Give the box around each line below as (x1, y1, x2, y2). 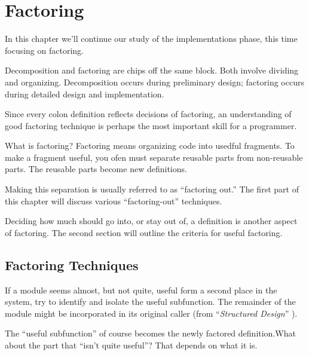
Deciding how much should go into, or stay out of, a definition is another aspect (5, 215, 298, 227)
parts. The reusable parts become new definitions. (5, 163, 187, 175)
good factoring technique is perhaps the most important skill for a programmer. (5, 119, 297, 131)
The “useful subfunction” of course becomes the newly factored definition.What (5, 327, 296, 339)
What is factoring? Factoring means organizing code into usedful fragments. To (5, 139, 295, 152)
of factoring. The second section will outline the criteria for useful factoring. (5, 226, 283, 238)
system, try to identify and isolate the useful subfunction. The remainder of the (5, 295, 296, 308)
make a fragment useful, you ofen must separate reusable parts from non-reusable (5, 151, 303, 163)
